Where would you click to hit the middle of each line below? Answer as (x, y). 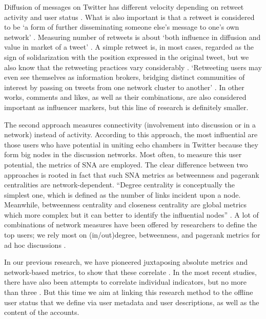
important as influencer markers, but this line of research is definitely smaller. (126, 107)
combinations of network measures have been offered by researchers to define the (131, 225)
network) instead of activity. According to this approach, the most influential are (131, 134)
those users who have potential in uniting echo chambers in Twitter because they (131, 144)
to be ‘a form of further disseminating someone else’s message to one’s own (122, 27)
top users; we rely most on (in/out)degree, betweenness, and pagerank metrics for (132, 235)
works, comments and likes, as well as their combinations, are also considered (125, 97)
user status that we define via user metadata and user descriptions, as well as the (132, 302)
